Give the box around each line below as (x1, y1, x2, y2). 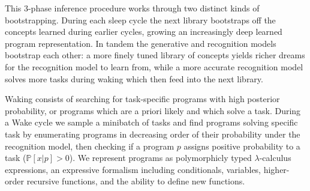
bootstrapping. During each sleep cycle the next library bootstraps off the (5, 13, 276, 26)
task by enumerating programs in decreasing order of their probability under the (5, 127, 300, 140)
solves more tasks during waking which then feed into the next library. (5, 72, 263, 85)
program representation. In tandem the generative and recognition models (5, 37, 276, 49)
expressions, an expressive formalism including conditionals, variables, (5, 163, 261, 175)
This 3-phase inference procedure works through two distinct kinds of (5, 2, 260, 14)
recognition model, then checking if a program (5, 139, 174, 152)
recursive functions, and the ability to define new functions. (26, 175, 245, 187)
